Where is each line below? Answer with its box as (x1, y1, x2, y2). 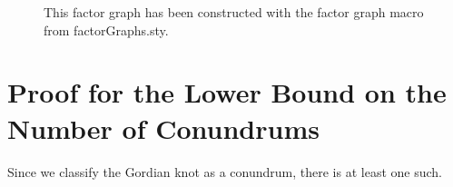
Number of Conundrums (7, 109, 320, 146)
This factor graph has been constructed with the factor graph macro (44, 3, 424, 21)
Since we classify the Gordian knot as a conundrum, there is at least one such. (7, 162, 442, 181)
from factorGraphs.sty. (44, 20, 169, 39)
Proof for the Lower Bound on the (7, 74, 447, 111)
